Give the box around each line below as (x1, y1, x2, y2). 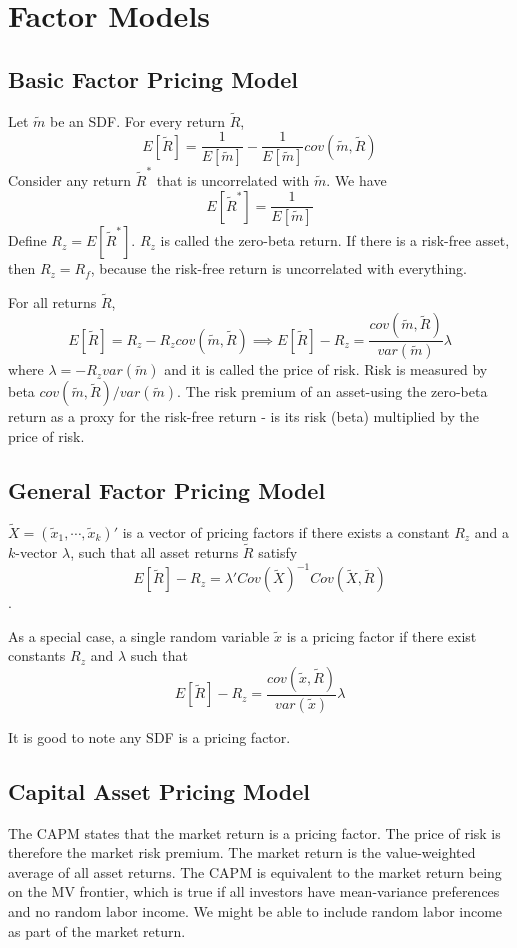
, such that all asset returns (70, 542, 239, 563)
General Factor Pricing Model (8, 474, 326, 505)
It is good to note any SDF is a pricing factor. (8, 726, 291, 747)
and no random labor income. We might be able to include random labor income (8, 901, 503, 922)
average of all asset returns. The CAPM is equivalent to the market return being (8, 861, 502, 882)
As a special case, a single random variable (8, 625, 270, 646)
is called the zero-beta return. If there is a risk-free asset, (160, 230, 510, 251)
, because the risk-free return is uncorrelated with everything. (90, 258, 467, 279)
